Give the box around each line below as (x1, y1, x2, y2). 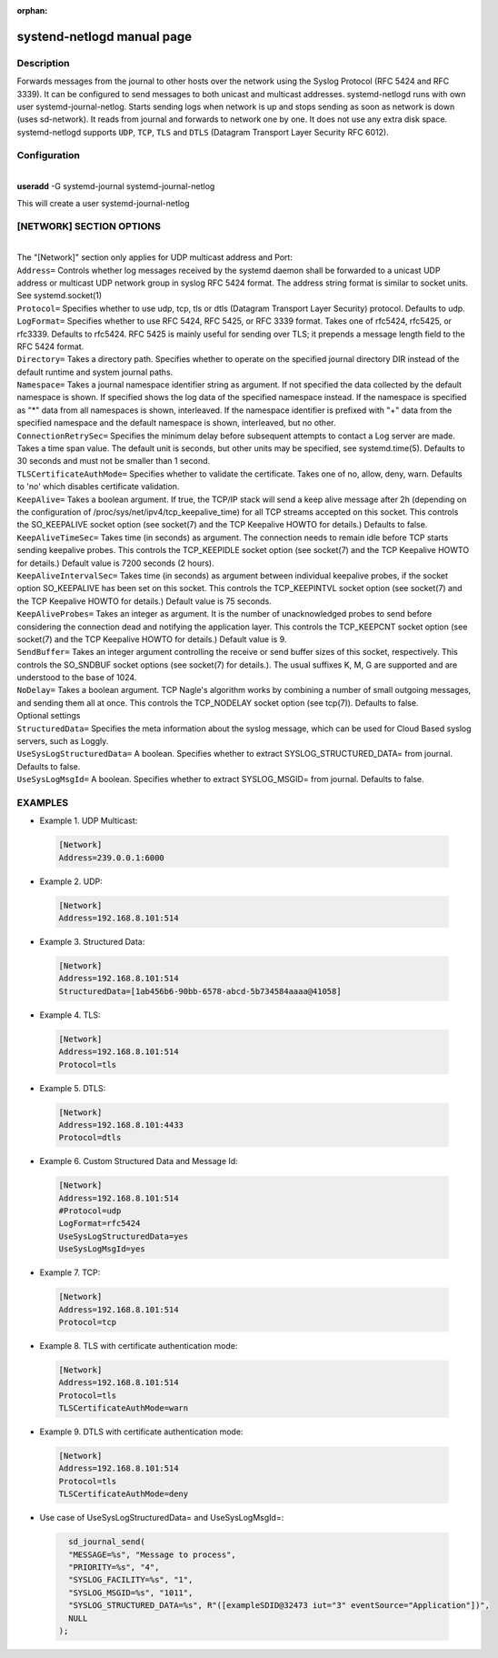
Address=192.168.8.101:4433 (58, 1120, 184, 1130)
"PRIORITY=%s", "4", (68, 1563, 160, 1573)
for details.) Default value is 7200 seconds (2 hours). (16, 558, 215, 568)
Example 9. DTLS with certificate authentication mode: (39, 1426, 244, 1437)
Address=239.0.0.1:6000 (58, 852, 165, 863)
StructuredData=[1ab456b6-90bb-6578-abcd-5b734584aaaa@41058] (58, 986, 342, 996)
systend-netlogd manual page (16, 28, 193, 45)
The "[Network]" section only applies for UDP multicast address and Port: (16, 252, 293, 263)
